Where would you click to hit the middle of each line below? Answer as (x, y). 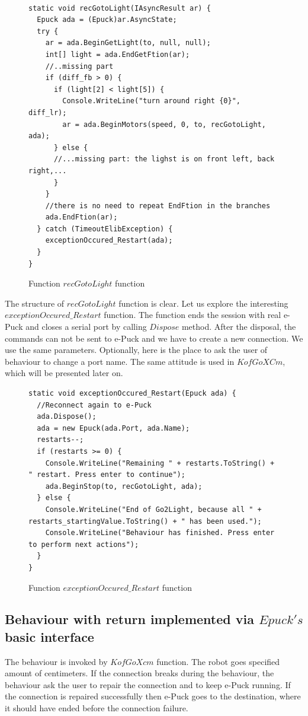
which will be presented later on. (64, 373)
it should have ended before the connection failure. (97, 708)
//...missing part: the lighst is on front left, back (164, 159)
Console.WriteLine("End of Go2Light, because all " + (153, 509)
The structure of (35, 303)
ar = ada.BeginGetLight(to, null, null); (128, 43)
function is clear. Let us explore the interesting (203, 303)
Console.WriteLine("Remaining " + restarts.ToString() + (160, 463)
